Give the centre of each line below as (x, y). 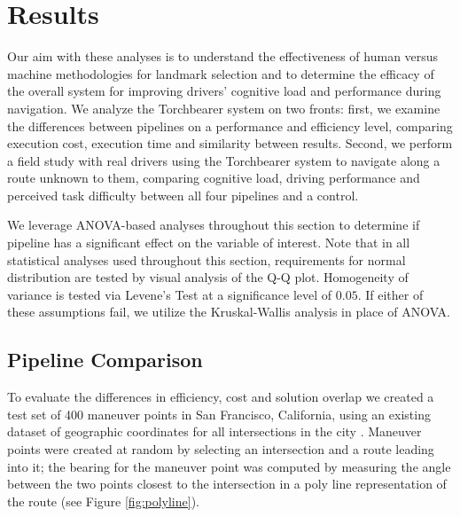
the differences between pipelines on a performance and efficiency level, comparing (230, 125)
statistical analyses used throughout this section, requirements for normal (207, 259)
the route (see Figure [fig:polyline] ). (104, 501)
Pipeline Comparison (105, 360)
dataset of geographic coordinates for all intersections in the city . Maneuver (214, 431)
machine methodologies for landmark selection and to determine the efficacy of (221, 73)
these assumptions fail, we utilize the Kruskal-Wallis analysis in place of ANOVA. (229, 312)
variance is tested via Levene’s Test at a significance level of (170, 294)
